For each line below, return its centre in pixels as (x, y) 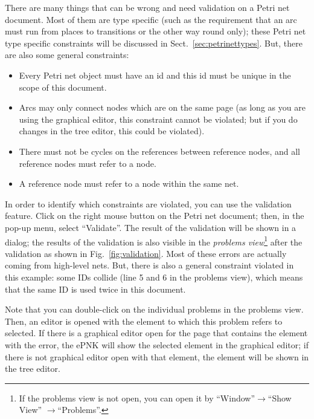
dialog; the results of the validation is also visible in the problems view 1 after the (154, 241)
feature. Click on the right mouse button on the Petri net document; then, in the (155, 216)
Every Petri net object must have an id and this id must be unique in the (155, 75)
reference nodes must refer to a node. (88, 163)
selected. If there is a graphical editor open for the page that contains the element (156, 333)
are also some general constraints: (67, 55)
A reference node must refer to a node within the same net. (129, 184)
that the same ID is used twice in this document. (95, 289)
